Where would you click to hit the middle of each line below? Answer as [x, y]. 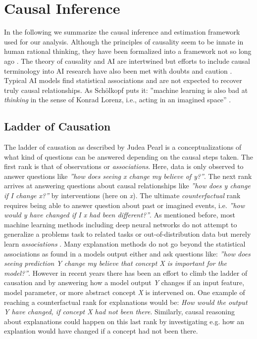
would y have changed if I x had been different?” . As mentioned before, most [120, 215]
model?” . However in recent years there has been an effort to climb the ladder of [126, 273]
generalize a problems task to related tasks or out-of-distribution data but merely [128, 234]
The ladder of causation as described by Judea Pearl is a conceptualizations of [123, 147]
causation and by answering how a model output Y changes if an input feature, [124, 282]
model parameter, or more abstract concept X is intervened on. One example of [125, 292]
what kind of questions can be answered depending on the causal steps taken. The [128, 156]
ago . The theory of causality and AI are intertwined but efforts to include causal [127, 61]
